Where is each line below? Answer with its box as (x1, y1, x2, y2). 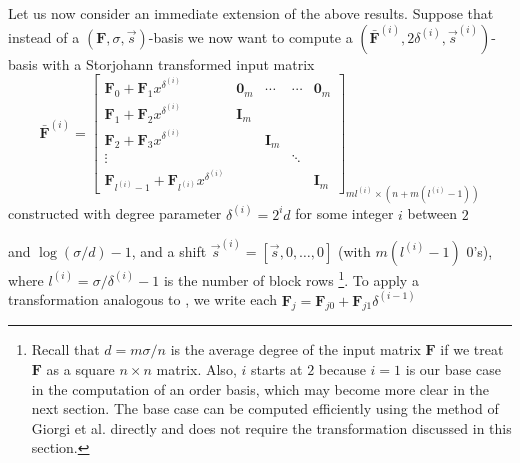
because (318, 358, 366, 379)
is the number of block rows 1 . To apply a (163, 266, 419, 290)
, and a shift (131, 240, 207, 261)
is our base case (405, 358, 501, 379)
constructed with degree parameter (8, 203, 222, 224)
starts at (250, 358, 303, 379)
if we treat (440, 339, 504, 360)
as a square (46, 358, 115, 379)
